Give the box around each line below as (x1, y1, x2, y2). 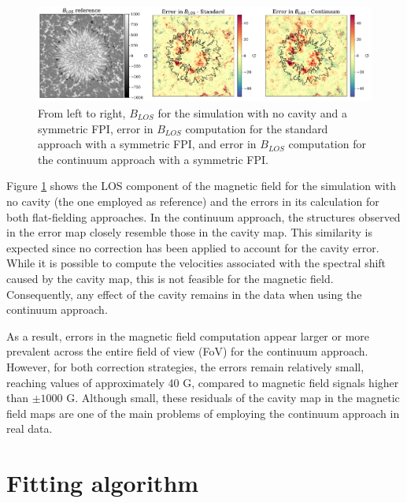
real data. (6, 420, 53, 437)
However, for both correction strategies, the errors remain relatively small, (6, 358, 364, 374)
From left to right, (38, 105, 126, 121)
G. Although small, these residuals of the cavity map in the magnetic (66, 389, 400, 406)
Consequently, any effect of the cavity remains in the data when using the (6, 285, 362, 302)
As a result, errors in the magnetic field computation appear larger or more (6, 327, 370, 344)
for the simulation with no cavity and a (157, 105, 347, 121)
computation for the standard (185, 120, 328, 136)
